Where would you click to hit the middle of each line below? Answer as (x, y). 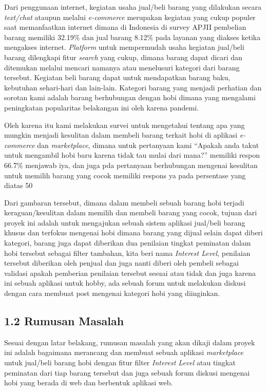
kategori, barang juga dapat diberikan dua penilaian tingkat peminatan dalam (128, 243)
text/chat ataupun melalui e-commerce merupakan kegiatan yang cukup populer (130, 17)
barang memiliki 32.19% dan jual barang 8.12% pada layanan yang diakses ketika (132, 37)
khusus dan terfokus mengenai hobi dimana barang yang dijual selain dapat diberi (133, 232)
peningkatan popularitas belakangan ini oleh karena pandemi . (102, 107)
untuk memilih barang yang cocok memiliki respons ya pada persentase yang (125, 175)
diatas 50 (18, 185)
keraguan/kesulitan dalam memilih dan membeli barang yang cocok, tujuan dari (131, 212)
